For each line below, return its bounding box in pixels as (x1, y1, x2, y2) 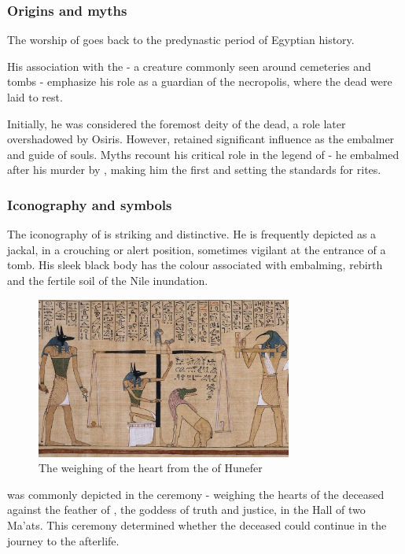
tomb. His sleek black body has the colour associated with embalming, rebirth (7, 257, 383, 273)
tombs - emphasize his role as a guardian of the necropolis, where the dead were (7, 73, 392, 90)
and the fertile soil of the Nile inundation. (7, 271, 208, 288)
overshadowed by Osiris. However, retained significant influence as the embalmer (7, 131, 395, 147)
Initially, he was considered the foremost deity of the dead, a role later (7, 115, 346, 131)
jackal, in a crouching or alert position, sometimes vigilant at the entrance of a (7, 241, 386, 257)
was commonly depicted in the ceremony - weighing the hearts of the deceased (7, 486, 385, 502)
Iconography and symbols (7, 194, 172, 214)
